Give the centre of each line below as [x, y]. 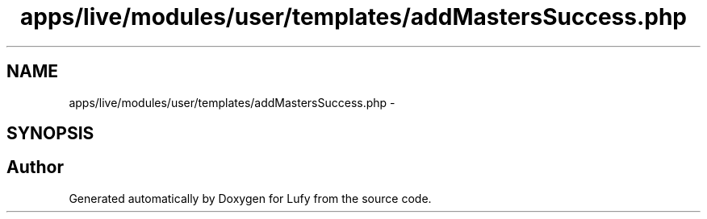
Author [35, 167]
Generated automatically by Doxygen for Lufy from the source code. [250, 198]
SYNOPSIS [50, 134]
